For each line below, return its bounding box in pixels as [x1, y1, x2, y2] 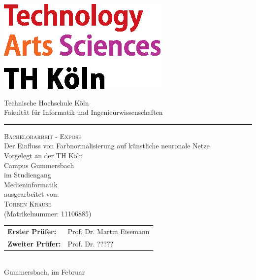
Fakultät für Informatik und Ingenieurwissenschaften [4, 107, 163, 117]
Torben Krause [4, 198, 52, 209]
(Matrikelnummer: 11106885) [4, 208, 92, 218]
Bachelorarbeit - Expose [4, 131, 82, 141]
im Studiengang [4, 170, 51, 180]
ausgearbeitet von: [4, 189, 59, 199]
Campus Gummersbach [4, 160, 74, 170]
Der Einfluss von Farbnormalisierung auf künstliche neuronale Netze [4, 140, 210, 151]
